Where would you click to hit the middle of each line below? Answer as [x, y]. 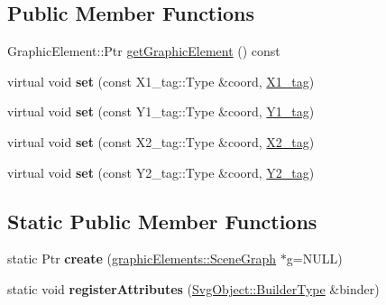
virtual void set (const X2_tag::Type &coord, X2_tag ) [161, 141]
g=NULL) [314, 259]
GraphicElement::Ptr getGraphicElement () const [144, 51]
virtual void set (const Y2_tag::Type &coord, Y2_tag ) [161, 172]
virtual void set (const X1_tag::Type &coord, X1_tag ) [161, 81]
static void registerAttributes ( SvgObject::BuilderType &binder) [193, 288]
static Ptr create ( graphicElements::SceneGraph [142, 259]
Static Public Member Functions [162, 221]
